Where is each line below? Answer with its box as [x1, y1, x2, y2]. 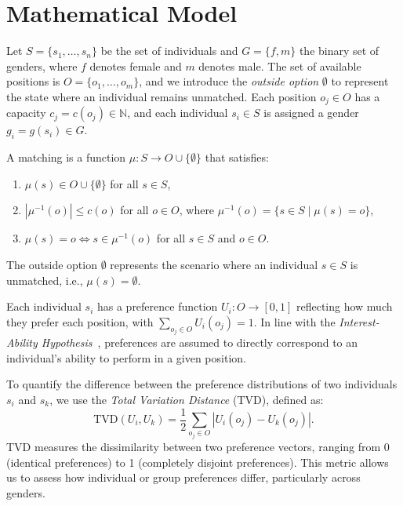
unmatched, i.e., [6, 271, 83, 288]
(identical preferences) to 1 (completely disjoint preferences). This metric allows [6, 453, 389, 470]
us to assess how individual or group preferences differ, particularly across [6, 469, 361, 486]
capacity [6, 104, 46, 121]
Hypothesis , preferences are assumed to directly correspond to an [41, 334, 358, 351]
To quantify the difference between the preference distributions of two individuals [6, 376, 398, 392]
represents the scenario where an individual [110, 256, 318, 272]
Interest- [339, 313, 379, 329]
